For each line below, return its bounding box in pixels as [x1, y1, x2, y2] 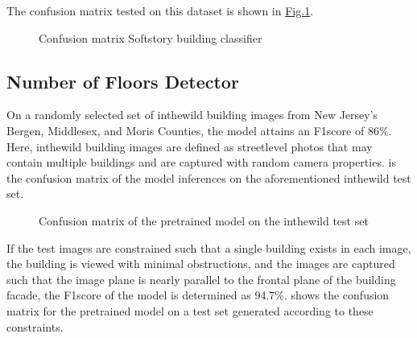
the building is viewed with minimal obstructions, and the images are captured [6, 255, 395, 272]
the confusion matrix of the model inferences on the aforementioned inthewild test [6, 169, 411, 186]
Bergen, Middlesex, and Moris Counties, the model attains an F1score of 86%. [6, 122, 392, 138]
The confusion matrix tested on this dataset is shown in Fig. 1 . [6, 2, 314, 19]
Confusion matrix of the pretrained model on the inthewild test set [39, 212, 369, 229]
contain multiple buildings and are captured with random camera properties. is [6, 154, 396, 171]
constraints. [6, 318, 64, 335]
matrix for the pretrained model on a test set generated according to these [6, 302, 374, 319]
